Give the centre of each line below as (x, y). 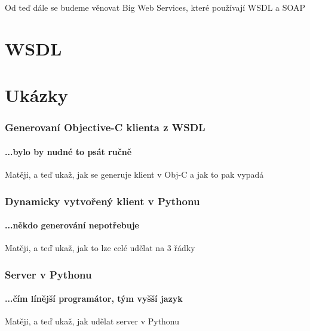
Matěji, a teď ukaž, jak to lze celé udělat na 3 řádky (100, 248)
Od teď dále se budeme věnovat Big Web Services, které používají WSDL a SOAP (155, 7)
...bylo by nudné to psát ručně (68, 151)
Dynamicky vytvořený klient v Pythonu (102, 201)
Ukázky (36, 95)
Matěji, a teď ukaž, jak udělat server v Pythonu (92, 321)
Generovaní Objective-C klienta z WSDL (105, 127)
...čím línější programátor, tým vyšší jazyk (94, 298)
